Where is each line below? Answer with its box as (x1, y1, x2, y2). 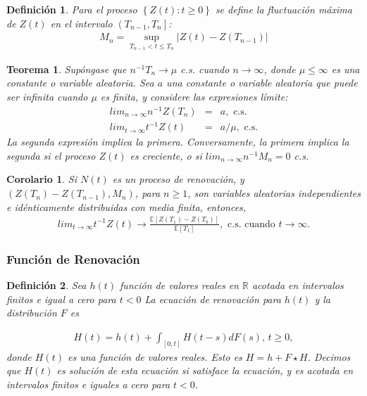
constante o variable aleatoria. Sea (6, 75, 154, 90)
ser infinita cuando (6, 89, 88, 104)
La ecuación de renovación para (144, 291, 281, 306)
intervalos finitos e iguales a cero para (6, 376, 170, 391)
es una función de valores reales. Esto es (67, 349, 242, 364)
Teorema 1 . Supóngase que (6, 61, 127, 76)
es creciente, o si (130, 148, 202, 162)
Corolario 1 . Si (6, 172, 77, 186)
